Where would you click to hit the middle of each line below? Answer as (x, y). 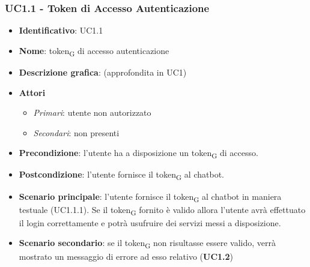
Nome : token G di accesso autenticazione (94, 51)
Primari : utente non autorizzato (92, 112)
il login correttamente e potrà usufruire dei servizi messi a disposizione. (150, 222)
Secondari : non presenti (76, 132)
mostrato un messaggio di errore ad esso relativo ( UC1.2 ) (126, 256)
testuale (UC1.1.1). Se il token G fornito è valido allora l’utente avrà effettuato (162, 210)
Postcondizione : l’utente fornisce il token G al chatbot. (121, 175)
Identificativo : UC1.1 (61, 30)
